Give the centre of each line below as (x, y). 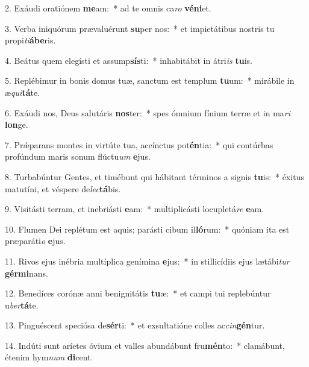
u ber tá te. (22, 305)
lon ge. (17, 124)
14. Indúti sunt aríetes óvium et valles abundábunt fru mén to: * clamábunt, (145, 345)
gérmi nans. (27, 273)
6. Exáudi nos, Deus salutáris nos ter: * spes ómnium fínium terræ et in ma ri (148, 112)
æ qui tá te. (23, 92)
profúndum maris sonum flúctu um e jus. (78, 156)
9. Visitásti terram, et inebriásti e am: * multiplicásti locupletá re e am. (135, 209)
